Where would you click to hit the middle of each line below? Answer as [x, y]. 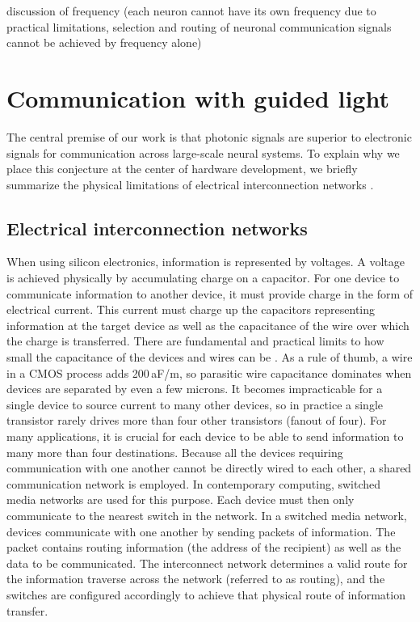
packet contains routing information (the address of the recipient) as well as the [204, 547]
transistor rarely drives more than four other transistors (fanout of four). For [197, 420]
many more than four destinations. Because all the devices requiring [175, 452]
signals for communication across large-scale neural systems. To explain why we [203, 152]
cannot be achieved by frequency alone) [104, 42]
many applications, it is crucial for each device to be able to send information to [205, 436]
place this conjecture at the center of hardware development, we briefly [182, 169]
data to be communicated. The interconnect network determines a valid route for [207, 563]
